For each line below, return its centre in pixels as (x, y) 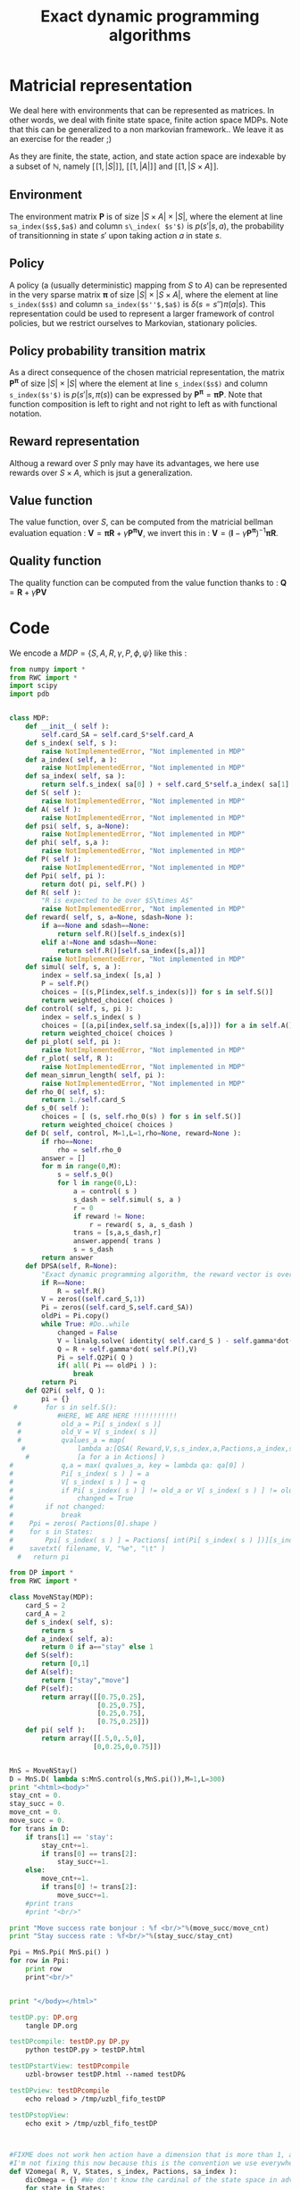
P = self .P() (66, 984)
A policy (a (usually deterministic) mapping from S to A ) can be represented (148, 285)
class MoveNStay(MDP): (51, 1597)
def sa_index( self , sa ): (75, 776)
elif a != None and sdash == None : (100, 942)
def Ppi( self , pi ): (65, 876)
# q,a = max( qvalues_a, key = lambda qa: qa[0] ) (127, 1465)
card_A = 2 (46, 1614)
